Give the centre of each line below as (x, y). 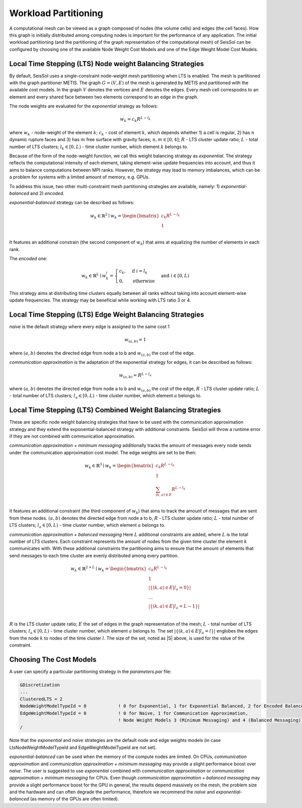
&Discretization (40, 685)
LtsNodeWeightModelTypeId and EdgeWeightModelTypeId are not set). (83, 747)
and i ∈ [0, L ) (175, 276)
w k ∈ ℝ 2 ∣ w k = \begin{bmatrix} (125, 216)
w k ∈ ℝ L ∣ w (94, 276)
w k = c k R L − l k (135, 119)
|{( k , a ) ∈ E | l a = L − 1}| (174, 607)
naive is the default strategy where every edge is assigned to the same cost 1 (89, 326)
